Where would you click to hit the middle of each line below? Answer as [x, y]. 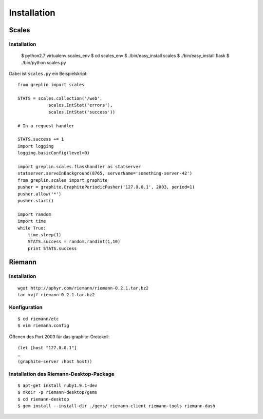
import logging [36, 146]
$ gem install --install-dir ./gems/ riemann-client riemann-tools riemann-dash [117, 406]
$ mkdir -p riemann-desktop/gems [57, 392]
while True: [32, 228]
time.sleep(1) [45, 235]
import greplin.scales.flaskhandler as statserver [79, 166]
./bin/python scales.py [44, 62]
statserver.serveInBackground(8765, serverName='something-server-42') [105, 173]
